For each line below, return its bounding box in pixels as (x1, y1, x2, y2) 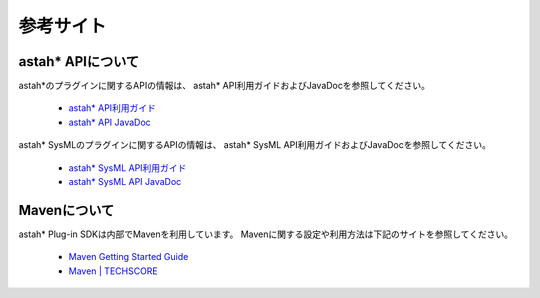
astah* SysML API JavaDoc (68, 176, 182, 188)
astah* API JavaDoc (68, 116, 152, 128)
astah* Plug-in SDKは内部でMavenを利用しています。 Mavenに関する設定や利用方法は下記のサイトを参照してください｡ (18, 228, 509, 240)
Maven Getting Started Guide (68, 251, 189, 263)
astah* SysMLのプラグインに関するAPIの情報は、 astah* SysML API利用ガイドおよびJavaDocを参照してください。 (18, 139, 492, 151)
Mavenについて (18, 201, 115, 219)
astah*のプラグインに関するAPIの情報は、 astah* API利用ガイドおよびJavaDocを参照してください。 (18, 80, 430, 92)
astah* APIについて (18, 53, 140, 70)
